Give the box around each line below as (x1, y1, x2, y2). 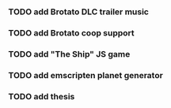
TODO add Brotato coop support (8, 27, 135, 38)
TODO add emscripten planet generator (8, 69, 164, 80)
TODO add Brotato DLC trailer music (8, 6, 149, 17)
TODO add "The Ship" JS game (8, 48, 131, 59)
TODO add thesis (8, 91, 75, 102)
